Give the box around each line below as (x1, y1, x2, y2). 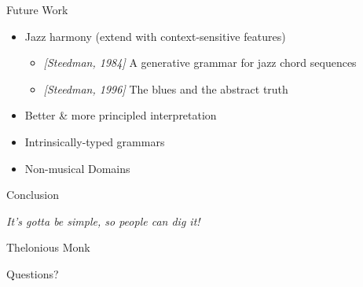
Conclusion (6, 186, 59, 203)
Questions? (6, 265, 59, 281)
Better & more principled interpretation (24, 107, 217, 123)
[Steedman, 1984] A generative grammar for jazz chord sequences (43, 54, 357, 71)
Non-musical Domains (24, 160, 130, 176)
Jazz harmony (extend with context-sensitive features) (24, 28, 286, 44)
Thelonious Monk (6, 239, 90, 256)
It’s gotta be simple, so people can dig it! (6, 212, 200, 229)
